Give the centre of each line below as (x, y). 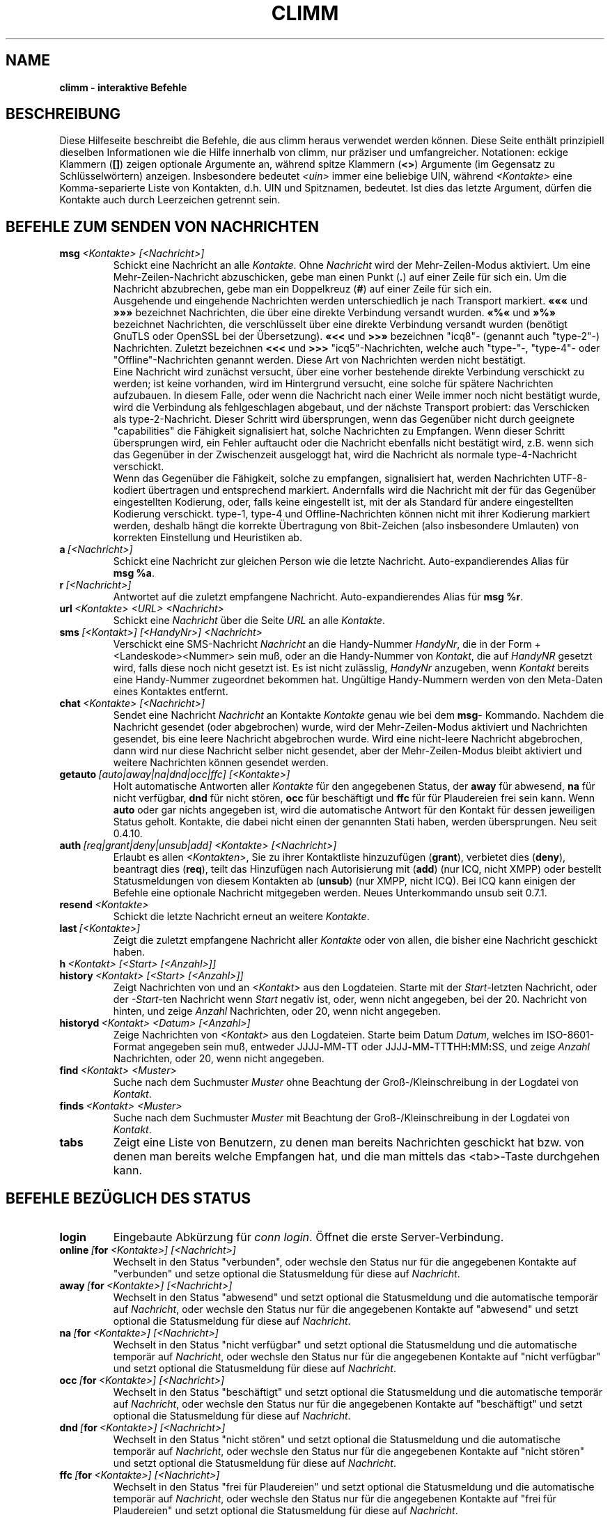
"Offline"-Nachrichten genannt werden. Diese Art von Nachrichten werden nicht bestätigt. (319, 360)
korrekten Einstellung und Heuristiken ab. (208, 538)
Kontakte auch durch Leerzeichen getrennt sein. (170, 200)
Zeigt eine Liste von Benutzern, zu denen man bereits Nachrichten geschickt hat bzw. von (349, 1143)
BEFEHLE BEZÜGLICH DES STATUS (128, 1198)
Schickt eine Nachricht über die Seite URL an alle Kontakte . (249, 621)
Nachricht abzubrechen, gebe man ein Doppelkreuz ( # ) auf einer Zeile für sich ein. (303, 289)
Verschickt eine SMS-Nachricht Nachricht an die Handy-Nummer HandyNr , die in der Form (322, 644)
